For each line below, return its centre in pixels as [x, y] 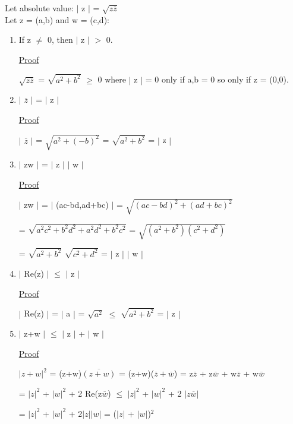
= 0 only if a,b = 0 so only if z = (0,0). [217, 79]
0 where [112, 79]
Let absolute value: [39, 8]
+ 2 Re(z [85, 393]
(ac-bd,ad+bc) [82, 205]
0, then [60, 39]
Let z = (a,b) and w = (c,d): [57, 19]
